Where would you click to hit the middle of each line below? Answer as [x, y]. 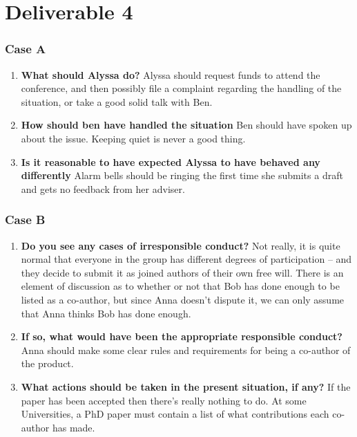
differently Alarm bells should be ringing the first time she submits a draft [182, 175]
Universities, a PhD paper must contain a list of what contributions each [175, 414]
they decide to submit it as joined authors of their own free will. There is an [182, 272]
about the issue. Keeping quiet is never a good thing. [133, 138]
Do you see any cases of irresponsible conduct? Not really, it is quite [181, 245]
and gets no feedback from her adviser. [103, 188]
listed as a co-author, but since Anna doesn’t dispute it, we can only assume [183, 299]
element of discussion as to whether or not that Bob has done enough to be [180, 286]
